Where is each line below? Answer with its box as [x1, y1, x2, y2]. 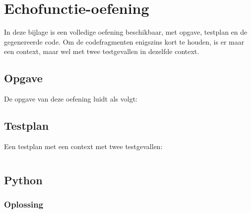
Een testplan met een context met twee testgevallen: [4, 141, 163, 151]
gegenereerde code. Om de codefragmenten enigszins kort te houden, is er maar [4, 36, 245, 47]
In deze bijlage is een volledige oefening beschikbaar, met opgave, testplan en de [4, 27, 248, 37]
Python [4, 172, 43, 187]
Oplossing [4, 198, 44, 211]
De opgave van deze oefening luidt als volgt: [4, 94, 137, 104]
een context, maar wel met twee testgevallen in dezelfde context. [4, 46, 199, 56]
